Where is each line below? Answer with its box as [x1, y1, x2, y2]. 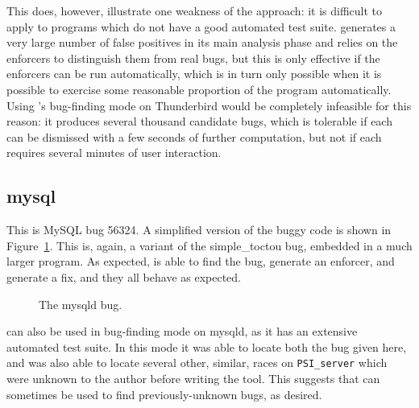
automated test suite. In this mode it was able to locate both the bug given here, [6, 338, 407, 355]
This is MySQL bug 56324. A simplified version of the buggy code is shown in [6, 221, 392, 238]
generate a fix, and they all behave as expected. [6, 268, 241, 285]
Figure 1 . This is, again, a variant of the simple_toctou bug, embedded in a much [6, 237, 413, 253]
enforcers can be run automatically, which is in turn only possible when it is [6, 65, 382, 82]
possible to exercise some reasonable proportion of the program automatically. [6, 80, 392, 97]
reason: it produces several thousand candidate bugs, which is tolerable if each [6, 113, 392, 130]
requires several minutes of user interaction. [6, 144, 222, 161]
